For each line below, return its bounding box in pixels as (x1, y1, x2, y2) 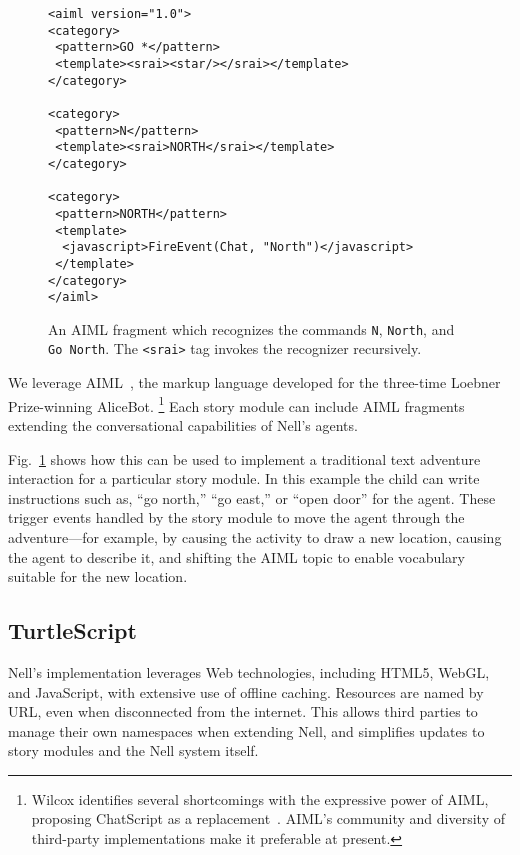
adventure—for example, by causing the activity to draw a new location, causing (8, 526, 502, 547)
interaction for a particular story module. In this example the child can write (8, 468, 480, 489)
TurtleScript (8, 615, 137, 646)
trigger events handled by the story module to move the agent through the (8, 507, 465, 528)
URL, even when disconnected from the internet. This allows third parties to (8, 701, 478, 722)
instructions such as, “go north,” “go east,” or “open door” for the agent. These (8, 487, 496, 508)
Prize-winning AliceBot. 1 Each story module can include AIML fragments (8, 392, 465, 416)
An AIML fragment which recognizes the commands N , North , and (48, 318, 455, 339)
